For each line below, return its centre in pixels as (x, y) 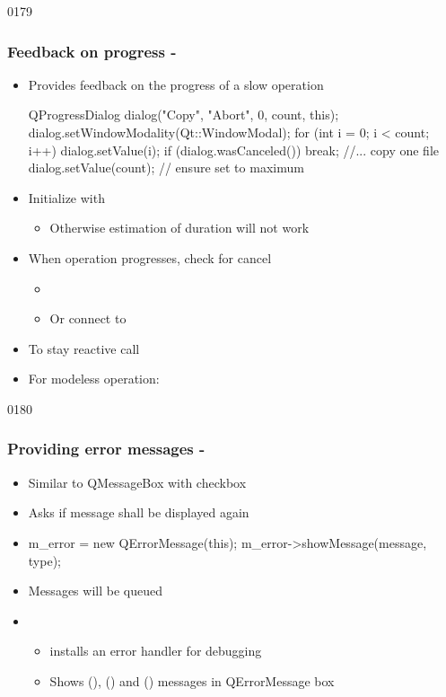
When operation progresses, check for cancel (150, 257)
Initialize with (66, 197)
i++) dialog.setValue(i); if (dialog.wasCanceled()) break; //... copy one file (233, 150)
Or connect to (88, 318)
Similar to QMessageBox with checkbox (137, 482)
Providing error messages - (106, 449)
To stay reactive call (84, 348)
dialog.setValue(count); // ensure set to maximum (166, 168)
